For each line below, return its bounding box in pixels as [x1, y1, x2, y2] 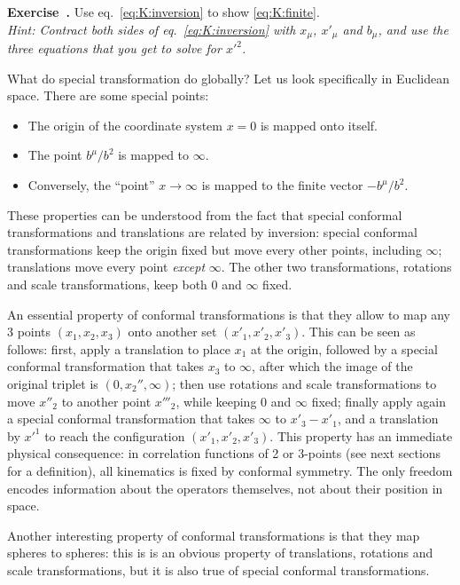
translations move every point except [7, 257, 206, 276]
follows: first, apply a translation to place [7, 339, 230, 358]
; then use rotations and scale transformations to [172, 374, 437, 392]
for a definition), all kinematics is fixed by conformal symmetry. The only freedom [7, 461, 453, 479]
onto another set [128, 322, 217, 341]
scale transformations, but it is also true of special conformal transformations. [7, 560, 430, 579]
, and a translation [337, 409, 439, 428]
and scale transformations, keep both [7, 274, 207, 293]
